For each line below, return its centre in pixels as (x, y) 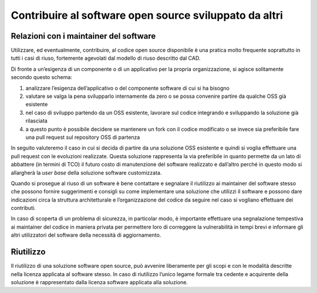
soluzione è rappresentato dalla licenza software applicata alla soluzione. (99, 282)
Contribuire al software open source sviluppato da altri (147, 15)
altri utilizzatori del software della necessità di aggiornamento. (86, 235)
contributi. (23, 208)
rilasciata (37, 121)
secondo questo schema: (42, 77)
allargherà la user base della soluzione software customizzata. (86, 172)
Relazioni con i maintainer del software (83, 36)
